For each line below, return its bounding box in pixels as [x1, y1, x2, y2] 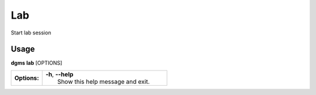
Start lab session [11, 29, 51, 36]
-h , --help [45, 70, 74, 78]
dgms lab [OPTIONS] [11, 59, 63, 66]
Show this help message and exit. [57, 78, 150, 86]
